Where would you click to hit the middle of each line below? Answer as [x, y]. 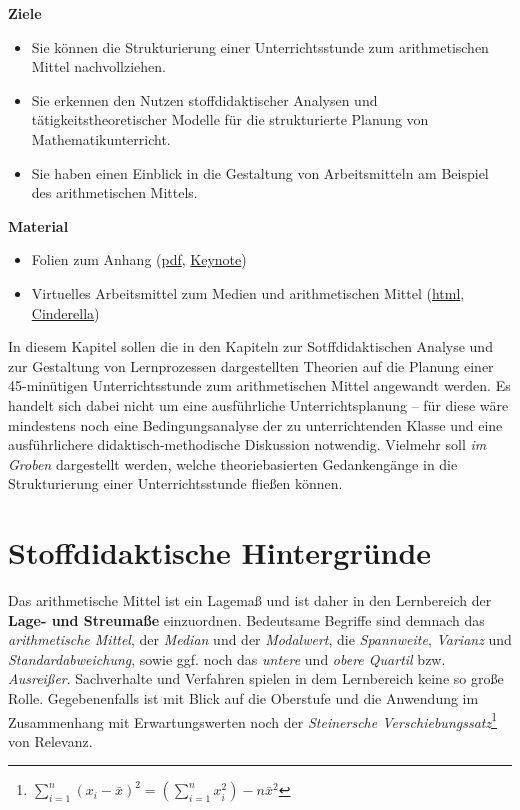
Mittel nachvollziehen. [98, 66]
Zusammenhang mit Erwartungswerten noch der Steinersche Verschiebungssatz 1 [253, 720]
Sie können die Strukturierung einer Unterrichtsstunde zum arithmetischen [260, 46]
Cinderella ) [65, 312]
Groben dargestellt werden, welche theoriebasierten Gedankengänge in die [233, 463]
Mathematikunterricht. [101, 138]
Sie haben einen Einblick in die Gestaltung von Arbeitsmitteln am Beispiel [260, 172]
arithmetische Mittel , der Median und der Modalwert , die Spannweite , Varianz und [260, 639]
